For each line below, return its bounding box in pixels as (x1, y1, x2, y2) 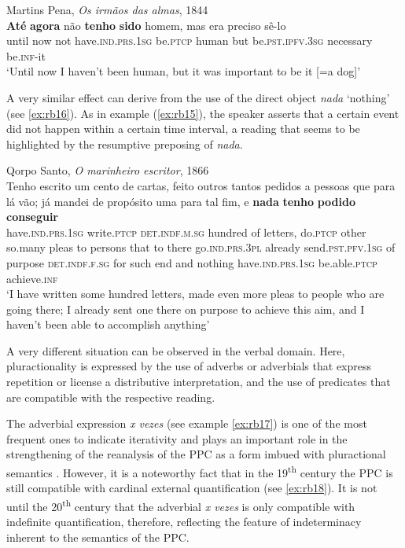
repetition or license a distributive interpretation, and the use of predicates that (6, 373, 391, 390)
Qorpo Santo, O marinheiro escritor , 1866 (6, 162, 209, 178)
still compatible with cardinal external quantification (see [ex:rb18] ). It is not (6, 480, 377, 496)
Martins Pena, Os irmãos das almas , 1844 (6, 2, 208, 17)
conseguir (6, 208, 58, 225)
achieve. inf (6, 270, 58, 286)
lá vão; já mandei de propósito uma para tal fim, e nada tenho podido (6, 193, 355, 209)
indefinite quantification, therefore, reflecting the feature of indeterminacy (6, 513, 362, 530)
